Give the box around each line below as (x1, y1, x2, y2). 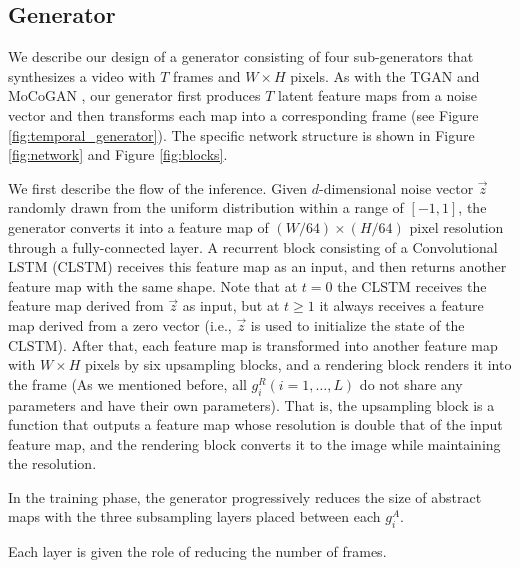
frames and (173, 65, 241, 86)
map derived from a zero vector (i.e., (8, 314, 232, 335)
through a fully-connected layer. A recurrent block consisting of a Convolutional (8, 236, 498, 257)
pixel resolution (409, 216, 504, 237)
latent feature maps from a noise (277, 85, 477, 106)
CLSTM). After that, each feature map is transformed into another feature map (8, 334, 498, 355)
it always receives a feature (319, 295, 484, 316)
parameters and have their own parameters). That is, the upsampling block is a (8, 394, 495, 415)
